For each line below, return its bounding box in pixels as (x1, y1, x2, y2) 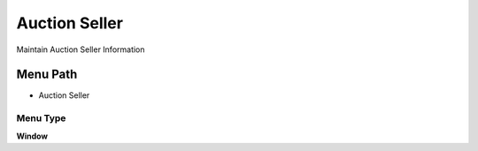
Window (16, 131, 49, 141)
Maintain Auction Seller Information (16, 44, 145, 55)
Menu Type (16, 112, 66, 125)
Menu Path (16, 67, 78, 82)
